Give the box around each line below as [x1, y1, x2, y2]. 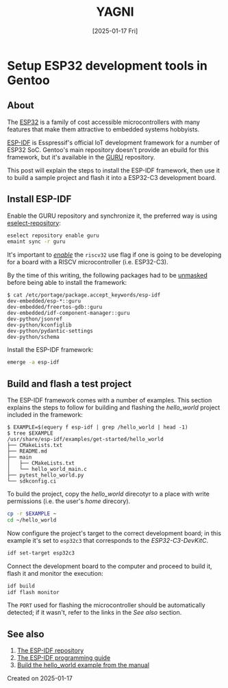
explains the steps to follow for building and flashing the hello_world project [7, 403, 220, 411]
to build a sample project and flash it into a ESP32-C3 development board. [7, 173, 217, 181]
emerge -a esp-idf [7, 359, 60, 366]
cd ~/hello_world [7, 516, 57, 524]
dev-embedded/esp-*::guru [7, 298, 81, 305]
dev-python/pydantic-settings [7, 328, 94, 335]
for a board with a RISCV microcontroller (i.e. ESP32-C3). [7, 258, 169, 266]
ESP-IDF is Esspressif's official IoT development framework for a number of [7, 138, 220, 146]
